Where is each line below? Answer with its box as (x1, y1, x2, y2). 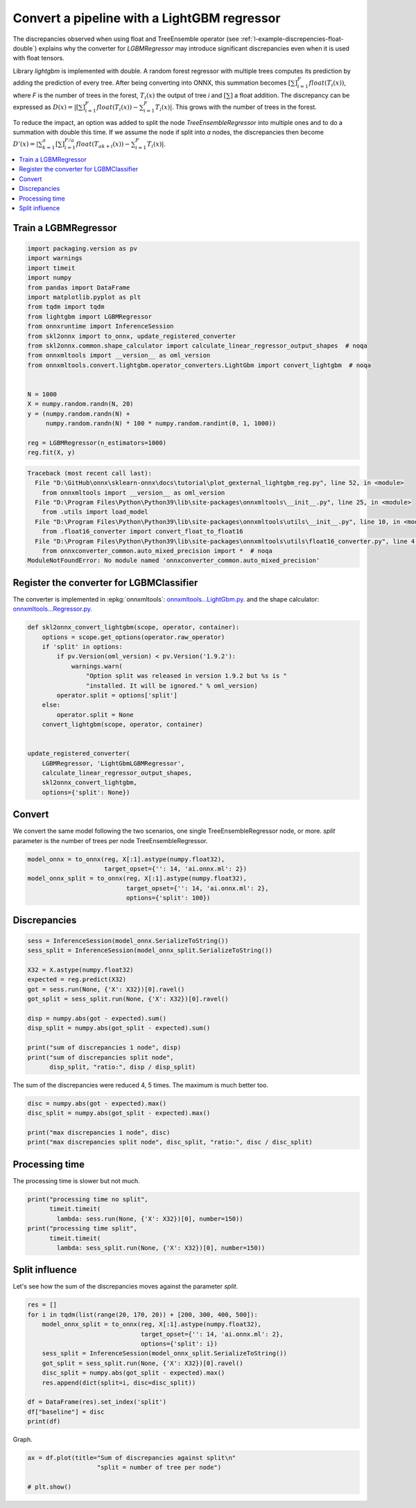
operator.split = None (56, 711, 135, 718)
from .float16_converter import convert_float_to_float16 (42, 527, 243, 536)
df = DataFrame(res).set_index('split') (27, 1398, 166, 1406)
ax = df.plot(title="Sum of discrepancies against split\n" (27, 1454, 236, 1462)
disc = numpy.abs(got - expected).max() (27, 1099, 166, 1107)
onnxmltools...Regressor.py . (12, 604, 93, 613)
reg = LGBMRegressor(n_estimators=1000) (27, 439, 166, 447)
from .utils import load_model (42, 508, 148, 516)
